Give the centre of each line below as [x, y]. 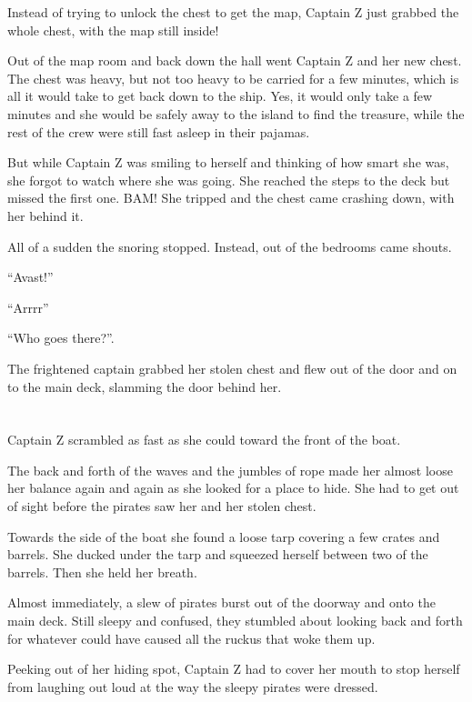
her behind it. [45, 215]
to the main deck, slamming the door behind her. [145, 386]
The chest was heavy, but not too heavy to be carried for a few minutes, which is [233, 78]
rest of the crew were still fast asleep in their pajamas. [159, 131]
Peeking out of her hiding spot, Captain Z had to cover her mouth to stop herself [234, 669]
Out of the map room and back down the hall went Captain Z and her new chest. [235, 60]
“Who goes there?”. [61, 338]
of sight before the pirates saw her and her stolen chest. [162, 506]
